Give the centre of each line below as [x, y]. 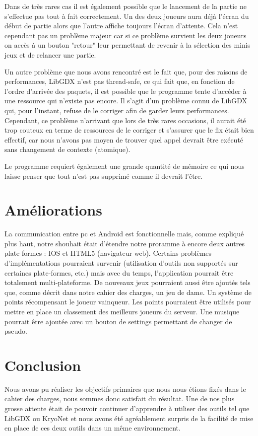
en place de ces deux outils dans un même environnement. [93, 428]
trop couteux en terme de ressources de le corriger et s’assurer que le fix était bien [129, 130]
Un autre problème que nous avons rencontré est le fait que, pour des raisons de [126, 71]
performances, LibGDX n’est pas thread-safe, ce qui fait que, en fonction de [120, 81]
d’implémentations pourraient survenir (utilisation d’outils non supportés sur [121, 263]
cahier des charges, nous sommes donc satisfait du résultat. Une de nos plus [120, 399]
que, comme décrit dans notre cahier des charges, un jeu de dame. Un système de [128, 292]
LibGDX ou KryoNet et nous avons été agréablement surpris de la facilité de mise [129, 418]
